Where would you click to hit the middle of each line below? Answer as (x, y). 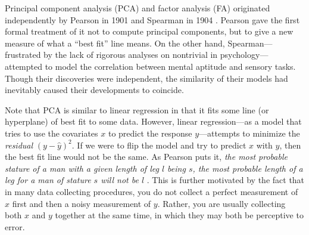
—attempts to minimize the (249, 133)
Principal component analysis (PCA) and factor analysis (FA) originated (138, 8)
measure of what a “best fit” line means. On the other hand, (115, 43)
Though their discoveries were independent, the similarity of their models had (146, 78)
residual (19, 145)
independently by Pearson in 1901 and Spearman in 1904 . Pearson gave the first (152, 19)
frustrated (23, 55)
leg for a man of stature (48, 180)
